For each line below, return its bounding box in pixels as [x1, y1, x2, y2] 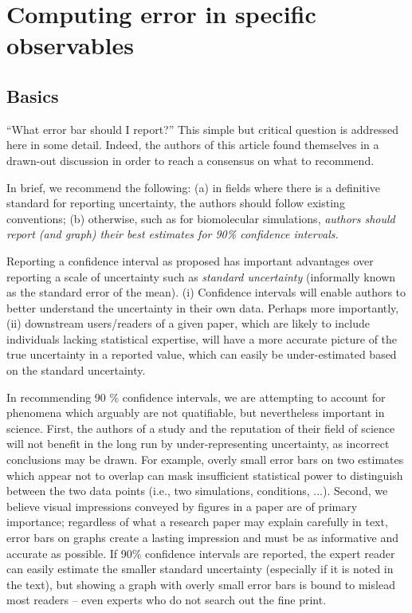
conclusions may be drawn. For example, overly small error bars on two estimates [6, 451, 404, 468]
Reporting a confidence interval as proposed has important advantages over [6, 252, 374, 269]
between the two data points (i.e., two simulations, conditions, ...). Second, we [6, 482, 388, 499]
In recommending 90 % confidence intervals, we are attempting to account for [6, 388, 386, 405]
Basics [6, 83, 59, 108]
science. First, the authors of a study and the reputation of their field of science [6, 419, 395, 436]
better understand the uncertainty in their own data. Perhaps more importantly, [6, 299, 399, 316]
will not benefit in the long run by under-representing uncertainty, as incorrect [6, 435, 390, 452]
